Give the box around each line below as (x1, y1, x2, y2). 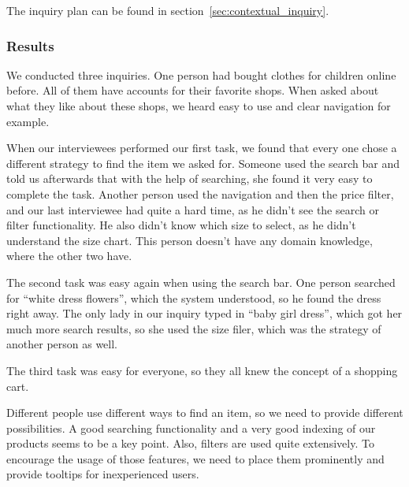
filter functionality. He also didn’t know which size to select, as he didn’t (6, 217, 356, 233)
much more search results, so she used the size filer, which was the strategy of (6, 320, 381, 336)
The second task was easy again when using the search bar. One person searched (6, 273, 396, 290)
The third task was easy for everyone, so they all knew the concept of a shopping (6, 362, 398, 378)
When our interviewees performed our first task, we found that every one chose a (6, 139, 397, 156)
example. (6, 113, 50, 129)
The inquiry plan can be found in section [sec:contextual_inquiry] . (6, 2, 329, 18)
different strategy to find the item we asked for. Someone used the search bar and (6, 154, 400, 171)
